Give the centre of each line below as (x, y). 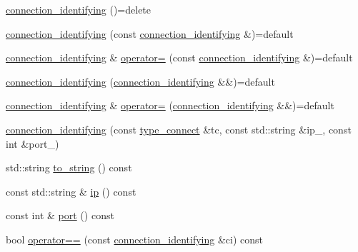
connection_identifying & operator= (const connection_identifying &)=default (179, 57)
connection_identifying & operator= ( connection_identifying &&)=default (170, 105)
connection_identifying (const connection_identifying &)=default (150, 33)
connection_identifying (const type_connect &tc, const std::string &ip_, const (179, 129)
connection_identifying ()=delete (79, 9)
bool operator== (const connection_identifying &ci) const (135, 239)
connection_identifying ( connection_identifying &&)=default (140, 81)
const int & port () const (60, 215)
